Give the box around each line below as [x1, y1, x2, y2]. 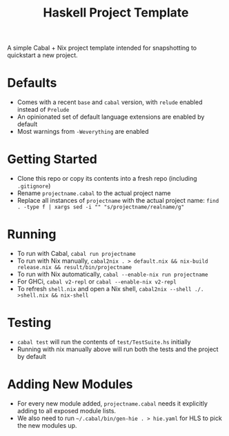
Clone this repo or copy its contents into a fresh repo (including [17, 175, 198, 183]
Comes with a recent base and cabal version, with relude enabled [17, 98, 203, 106]
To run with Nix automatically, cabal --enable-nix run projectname [17, 270, 208, 278]
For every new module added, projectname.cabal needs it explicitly [17, 399, 208, 408]
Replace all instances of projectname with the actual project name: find [17, 197, 219, 205]
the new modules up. [17, 421, 77, 429]
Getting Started [7, 152, 98, 167]
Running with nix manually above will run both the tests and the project [17, 345, 219, 353]
